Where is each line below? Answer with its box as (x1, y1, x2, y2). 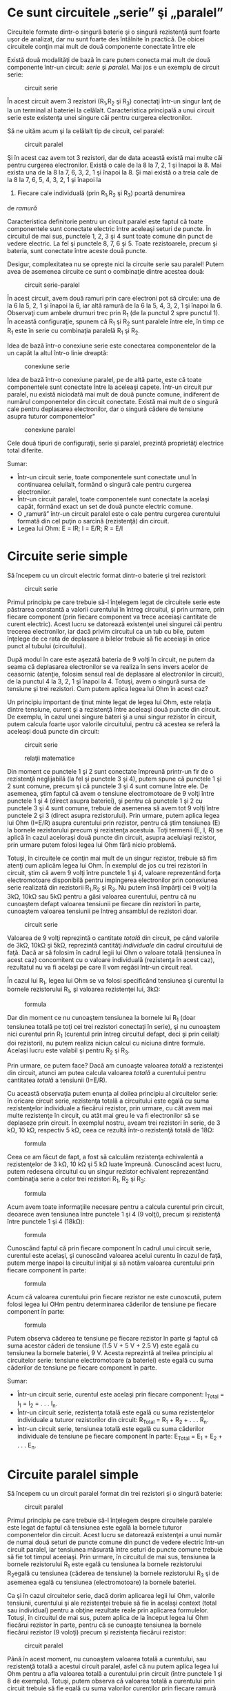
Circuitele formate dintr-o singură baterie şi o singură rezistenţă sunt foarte (7, 28, 221, 36)
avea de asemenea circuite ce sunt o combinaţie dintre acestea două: (7, 267, 205, 275)
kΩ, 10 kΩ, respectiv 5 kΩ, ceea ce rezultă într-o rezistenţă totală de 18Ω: (7, 1125, 214, 1134)
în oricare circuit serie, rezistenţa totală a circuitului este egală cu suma (7, 1097, 210, 1105)
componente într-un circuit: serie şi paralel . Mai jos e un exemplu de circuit (7, 63, 220, 71)
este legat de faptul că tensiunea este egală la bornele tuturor (7, 1523, 182, 1532)
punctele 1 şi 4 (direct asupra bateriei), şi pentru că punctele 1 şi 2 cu (7, 797, 203, 805)
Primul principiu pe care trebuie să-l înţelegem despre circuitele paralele (7, 1516, 212, 1525)
